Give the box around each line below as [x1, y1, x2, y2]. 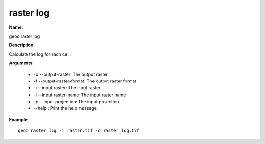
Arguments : [9, 60, 34, 66]
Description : [9, 42, 35, 48]
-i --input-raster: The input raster [33, 85, 101, 91]
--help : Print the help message [33, 105, 97, 111]
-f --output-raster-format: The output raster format [33, 78, 137, 84]
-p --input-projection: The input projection [33, 99, 119, 104]
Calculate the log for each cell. [9, 51, 71, 57]
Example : [9, 116, 29, 122]
